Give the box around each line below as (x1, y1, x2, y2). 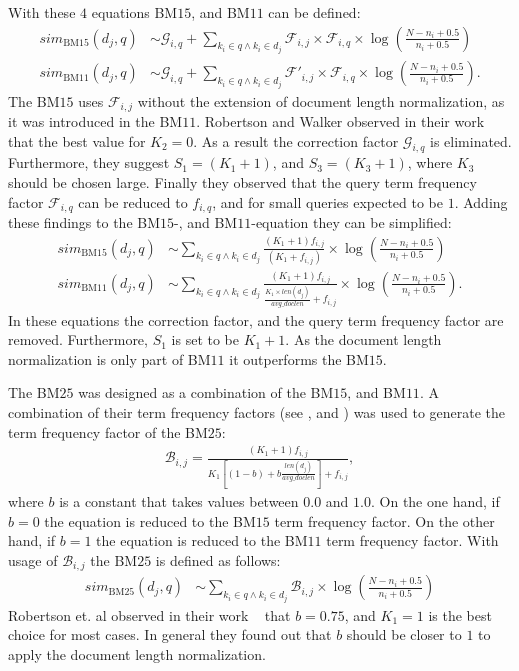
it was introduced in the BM (8, 110, 183, 131)
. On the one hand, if (370, 490, 500, 511)
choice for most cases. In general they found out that (8, 624, 332, 645)
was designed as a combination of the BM (78, 382, 334, 403)
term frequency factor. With (326, 530, 499, 551)
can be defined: (268, 2, 361, 22)
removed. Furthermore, (8, 329, 148, 350)
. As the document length (285, 329, 442, 350)
